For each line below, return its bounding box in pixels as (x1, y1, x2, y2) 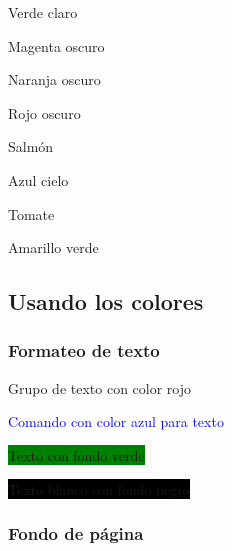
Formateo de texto (8, 338, 160, 363)
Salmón (8, 136, 54, 157)
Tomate (8, 203, 55, 224)
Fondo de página (8, 521, 144, 546)
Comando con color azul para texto (8, 411, 224, 432)
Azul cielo (8, 169, 69, 190)
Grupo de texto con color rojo (8, 377, 192, 398)
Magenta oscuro (8, 35, 105, 56)
